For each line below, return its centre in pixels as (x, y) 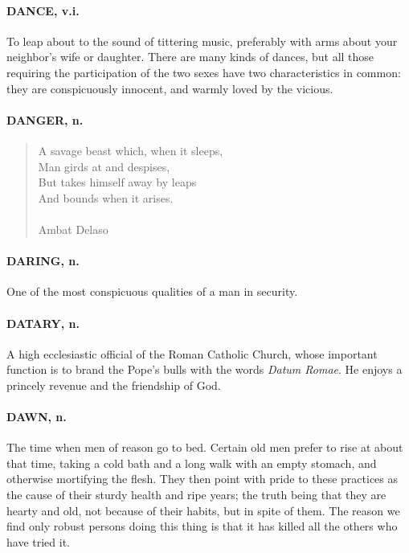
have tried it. (38, 541)
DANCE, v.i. (43, 10)
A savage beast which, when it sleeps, (131, 150)
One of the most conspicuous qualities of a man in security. (152, 291)
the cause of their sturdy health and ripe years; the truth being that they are (196, 495)
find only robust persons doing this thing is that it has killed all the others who (202, 526)
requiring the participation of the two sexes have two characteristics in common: (204, 72)
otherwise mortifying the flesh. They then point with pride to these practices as (202, 479)
